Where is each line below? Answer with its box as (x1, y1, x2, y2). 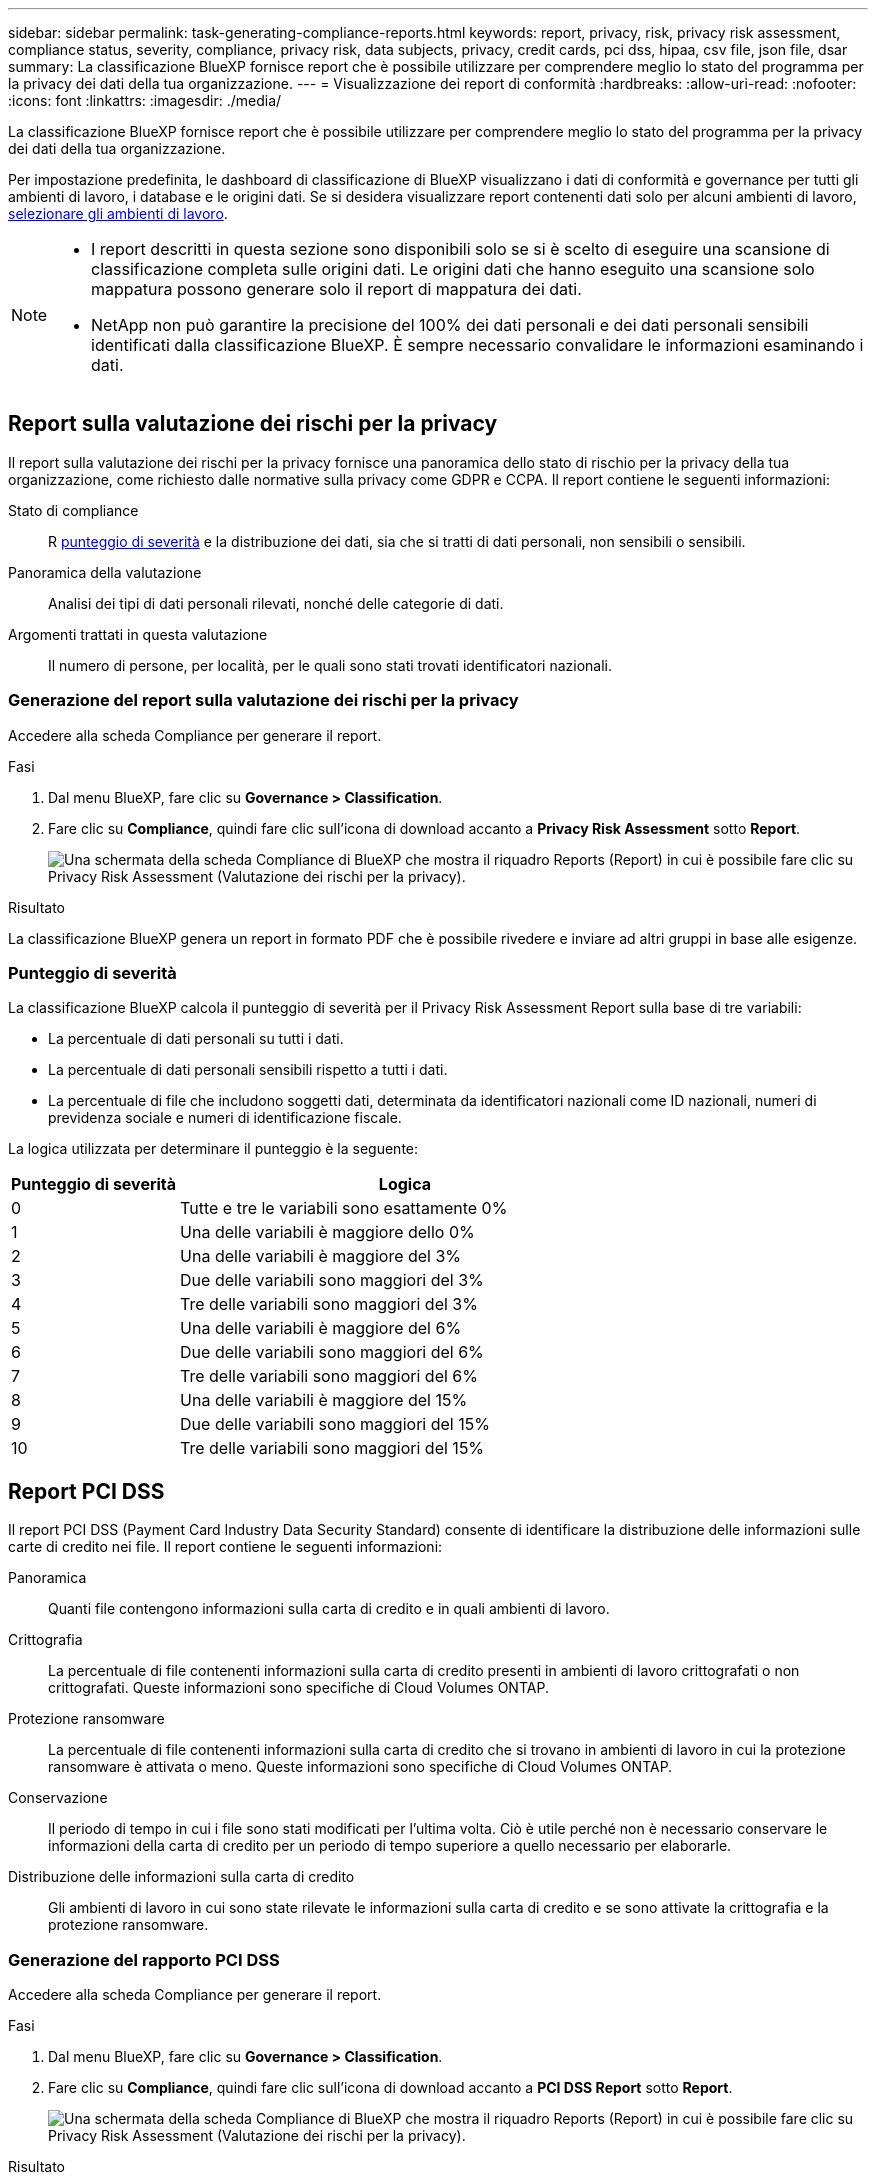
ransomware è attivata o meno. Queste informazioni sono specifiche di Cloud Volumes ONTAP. (48, 1758, 673, 1776)
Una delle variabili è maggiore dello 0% (180, 1222, 475, 1243)
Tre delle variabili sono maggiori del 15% (180, 1438, 485, 1459)
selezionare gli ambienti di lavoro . (8, 205, 228, 222)
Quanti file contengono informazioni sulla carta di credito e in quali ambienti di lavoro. (48, 1600, 610, 1618)
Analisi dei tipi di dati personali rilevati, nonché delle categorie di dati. (48, 594, 504, 612)
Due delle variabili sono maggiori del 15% (180, 1414, 490, 1435)
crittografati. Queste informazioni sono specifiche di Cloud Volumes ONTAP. (48, 1679, 549, 1697)
